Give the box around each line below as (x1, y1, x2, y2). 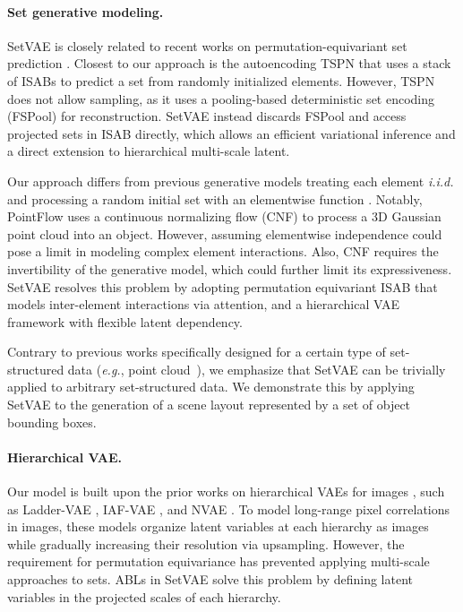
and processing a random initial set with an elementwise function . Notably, (7, 189, 423, 208)
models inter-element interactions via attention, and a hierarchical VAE (7, 295, 400, 314)
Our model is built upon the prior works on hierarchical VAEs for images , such (7, 482, 445, 501)
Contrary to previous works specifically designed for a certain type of (7, 342, 386, 361)
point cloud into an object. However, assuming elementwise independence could (7, 224, 442, 243)
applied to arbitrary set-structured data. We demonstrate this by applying (7, 377, 415, 396)
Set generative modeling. (7, 2, 164, 21)
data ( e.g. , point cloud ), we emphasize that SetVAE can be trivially (67, 359, 446, 378)
